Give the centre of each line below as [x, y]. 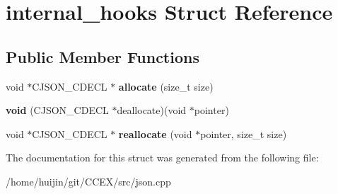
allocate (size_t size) [166, 86]
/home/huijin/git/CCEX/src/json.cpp [88, 181]
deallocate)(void [152, 110]
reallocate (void [155, 133]
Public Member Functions [103, 56]
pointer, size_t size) [244, 133]
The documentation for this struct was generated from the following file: [162, 158]
